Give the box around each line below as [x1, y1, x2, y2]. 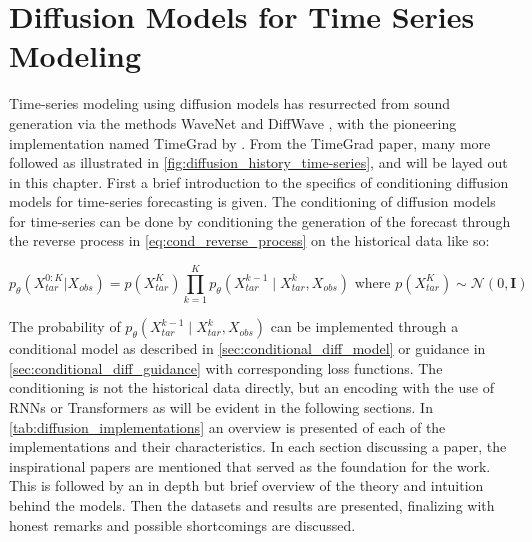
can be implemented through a [270, 316, 459, 337]
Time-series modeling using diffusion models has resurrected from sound [9, 93, 451, 114]
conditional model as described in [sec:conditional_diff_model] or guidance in [9, 338, 486, 359]
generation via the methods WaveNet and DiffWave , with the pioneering [9, 112, 457, 133]
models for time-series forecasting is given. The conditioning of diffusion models [9, 191, 496, 212]
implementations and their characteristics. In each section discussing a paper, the [9, 436, 507, 457]
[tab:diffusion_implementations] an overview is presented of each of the [9, 416, 446, 437]
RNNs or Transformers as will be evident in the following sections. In [9, 396, 433, 417]
